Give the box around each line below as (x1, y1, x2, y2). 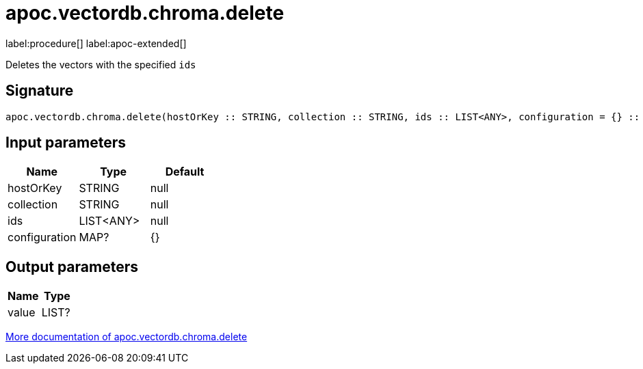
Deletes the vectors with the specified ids (5, 58, 196, 70)
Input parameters (5, 134, 127, 152)
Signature (5, 82, 74, 100)
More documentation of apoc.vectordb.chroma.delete (5, 331, 248, 343)
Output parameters (5, 258, 138, 275)
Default (165, 165, 205, 179)
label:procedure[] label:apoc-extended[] (5, 37, 187, 49)
